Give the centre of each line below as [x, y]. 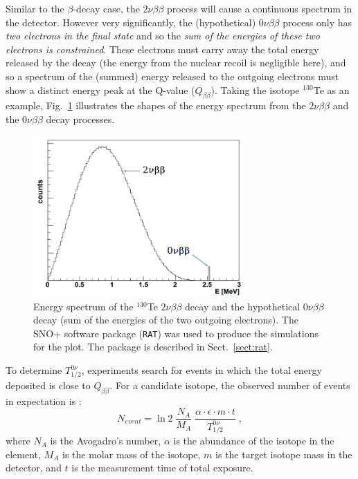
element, [23, 454]
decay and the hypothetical [243, 306]
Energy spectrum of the [83, 306]
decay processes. [80, 119]
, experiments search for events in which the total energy [202, 370]
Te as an [331, 90]
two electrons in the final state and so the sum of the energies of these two [163, 36]
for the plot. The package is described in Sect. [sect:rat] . [153, 347]
